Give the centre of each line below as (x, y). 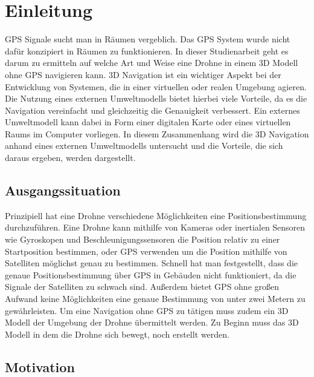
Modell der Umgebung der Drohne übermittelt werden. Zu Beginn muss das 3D (152, 322)
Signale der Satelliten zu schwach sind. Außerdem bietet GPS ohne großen (142, 287)
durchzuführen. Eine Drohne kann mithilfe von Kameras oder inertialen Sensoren (155, 227)
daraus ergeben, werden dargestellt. (70, 158)
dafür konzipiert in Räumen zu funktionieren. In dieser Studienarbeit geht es (147, 51)
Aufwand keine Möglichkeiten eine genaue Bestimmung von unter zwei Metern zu (155, 299)
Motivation (40, 366)
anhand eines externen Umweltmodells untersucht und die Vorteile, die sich (144, 146)
